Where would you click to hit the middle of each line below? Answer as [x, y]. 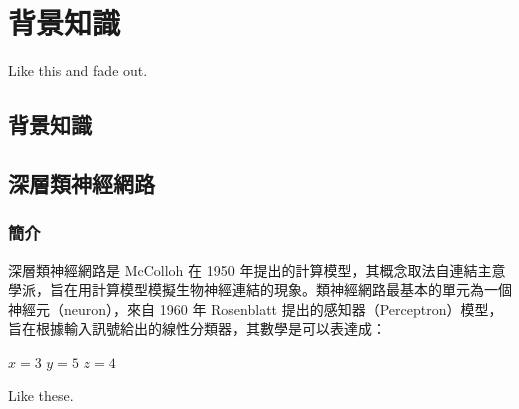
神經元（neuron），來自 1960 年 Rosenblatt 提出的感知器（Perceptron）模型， [255, 308]
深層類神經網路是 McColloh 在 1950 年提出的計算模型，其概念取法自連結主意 [257, 269]
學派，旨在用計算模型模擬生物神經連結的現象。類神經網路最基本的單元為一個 [260, 289]
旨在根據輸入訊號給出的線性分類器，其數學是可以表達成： [197, 328]
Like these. [41, 395]
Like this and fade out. [78, 70]
